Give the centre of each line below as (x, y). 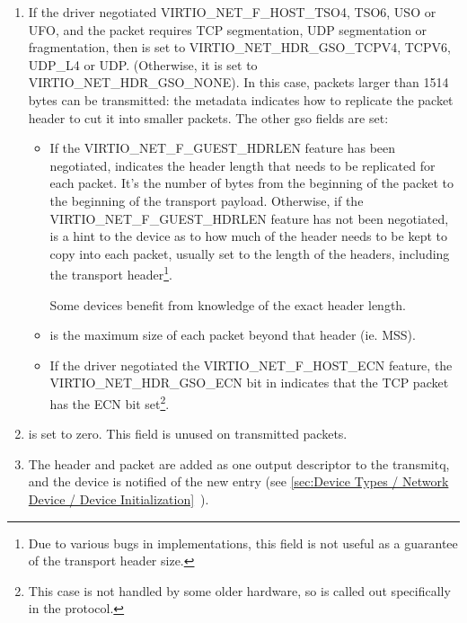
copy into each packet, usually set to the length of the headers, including (250, 253)
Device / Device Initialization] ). (119, 498)
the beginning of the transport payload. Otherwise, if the (207, 200)
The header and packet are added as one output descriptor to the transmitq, (239, 463)
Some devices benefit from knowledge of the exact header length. (228, 304)
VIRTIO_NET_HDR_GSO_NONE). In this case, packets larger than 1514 (238, 82)
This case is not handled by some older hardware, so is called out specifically (239, 590)
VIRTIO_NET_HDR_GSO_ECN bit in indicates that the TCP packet (249, 383)
